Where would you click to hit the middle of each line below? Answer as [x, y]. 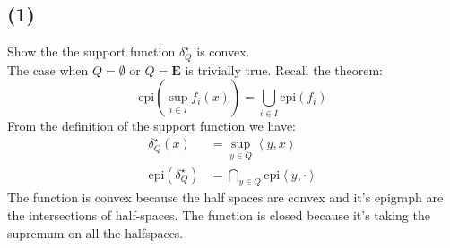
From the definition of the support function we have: [151, 126]
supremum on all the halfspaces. [95, 232]
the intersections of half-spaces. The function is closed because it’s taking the [219, 215]
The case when [48, 69]
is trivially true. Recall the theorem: [284, 69]
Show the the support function [91, 51]
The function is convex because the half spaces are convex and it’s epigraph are [225, 197]
